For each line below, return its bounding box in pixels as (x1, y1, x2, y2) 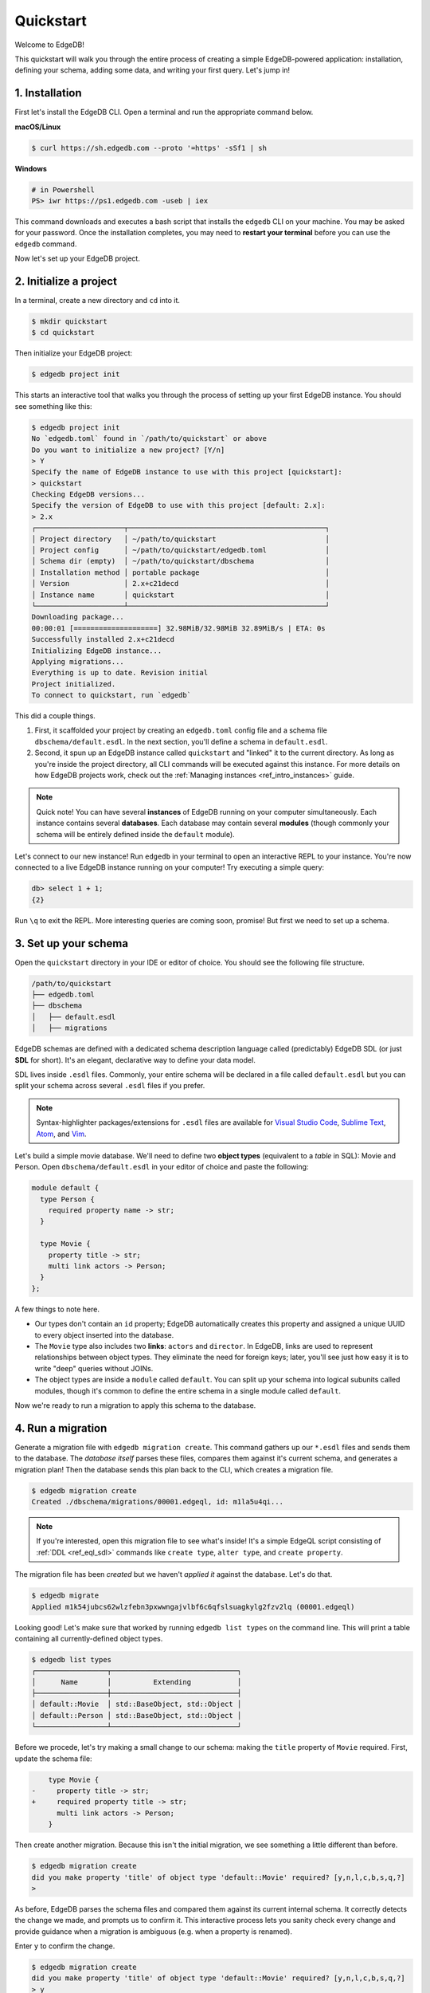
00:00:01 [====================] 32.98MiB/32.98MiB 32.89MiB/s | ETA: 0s (31, 623, 326, 633)
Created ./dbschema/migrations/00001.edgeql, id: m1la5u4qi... (31, 1497, 284, 1506)
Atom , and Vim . (36, 1129, 87, 1138)
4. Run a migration (14, 1421, 107, 1435)
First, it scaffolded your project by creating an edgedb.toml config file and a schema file (34, 725, 328, 735)
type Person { (40, 1194, 96, 1204)
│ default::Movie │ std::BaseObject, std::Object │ (31, 1700, 242, 1709)
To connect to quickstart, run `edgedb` (31, 690, 191, 700)
